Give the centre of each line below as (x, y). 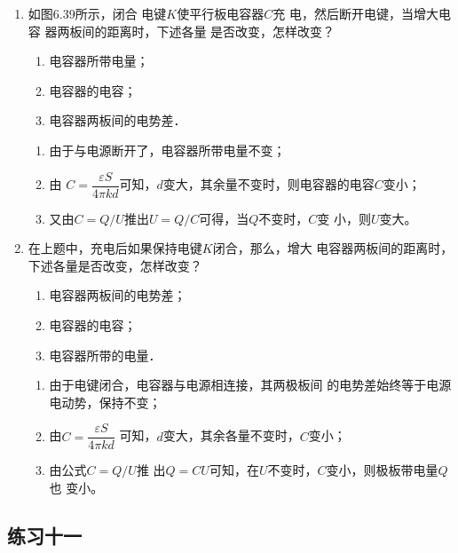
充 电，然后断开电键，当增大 (355, 13)
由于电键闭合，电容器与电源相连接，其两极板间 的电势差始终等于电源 (250, 385)
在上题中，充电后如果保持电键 (115, 248)
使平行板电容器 (221, 13)
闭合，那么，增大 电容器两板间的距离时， (333, 248)
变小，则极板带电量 (382, 470)
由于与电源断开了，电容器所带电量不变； (167, 150)
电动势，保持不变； (105, 402)
